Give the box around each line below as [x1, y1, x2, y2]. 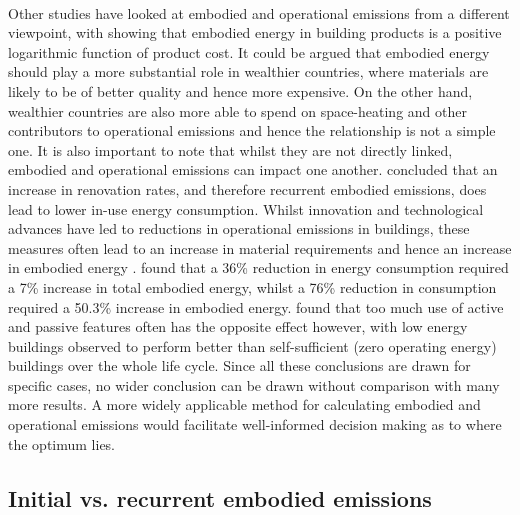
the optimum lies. [8, 433, 116, 454]
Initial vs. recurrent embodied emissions [8, 482, 432, 513]
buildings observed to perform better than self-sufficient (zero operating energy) [8, 335, 497, 356]
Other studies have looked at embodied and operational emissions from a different [8, 2, 510, 23]
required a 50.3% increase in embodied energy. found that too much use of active [8, 296, 504, 317]
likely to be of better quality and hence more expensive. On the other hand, [8, 80, 473, 101]
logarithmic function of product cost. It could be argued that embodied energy [8, 41, 490, 62]
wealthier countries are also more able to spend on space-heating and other [8, 100, 467, 121]
